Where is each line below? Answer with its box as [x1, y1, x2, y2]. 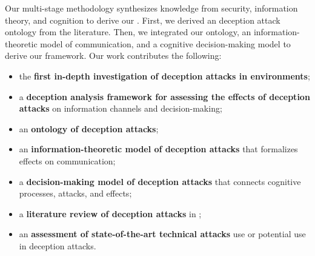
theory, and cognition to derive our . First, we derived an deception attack [5, 13, 280, 26]
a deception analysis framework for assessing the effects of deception [19, 90, 310, 103]
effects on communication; [19, 154, 116, 167]
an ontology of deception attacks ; [19, 122, 159, 135]
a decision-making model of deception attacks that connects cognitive [19, 175, 301, 187]
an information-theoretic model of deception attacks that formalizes [19, 143, 298, 155]
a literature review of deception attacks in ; [19, 207, 202, 220]
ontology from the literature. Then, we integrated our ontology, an [5, 25, 251, 38]
